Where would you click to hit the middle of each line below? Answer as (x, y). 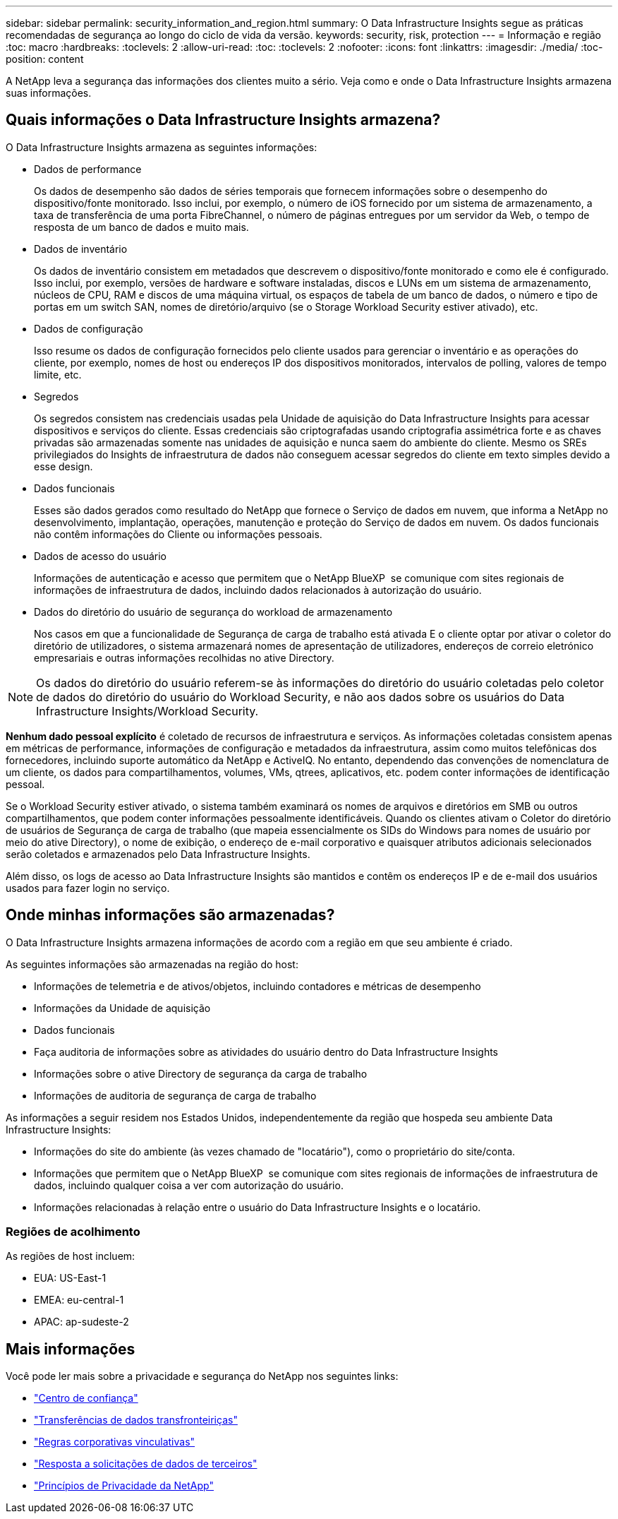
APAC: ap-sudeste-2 (81, 1322)
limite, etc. (58, 374)
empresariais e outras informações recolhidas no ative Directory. (184, 657)
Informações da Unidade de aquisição (122, 1008)
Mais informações (71, 1349)
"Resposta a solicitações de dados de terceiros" (146, 1464)
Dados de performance (88, 169)
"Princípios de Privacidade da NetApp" (124, 1486)
